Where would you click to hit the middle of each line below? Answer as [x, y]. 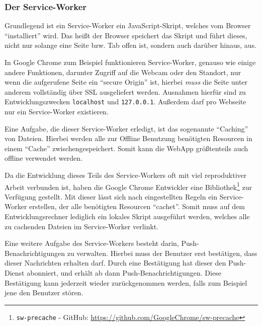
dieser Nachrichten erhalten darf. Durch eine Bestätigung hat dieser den [115, 263]
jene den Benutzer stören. [44, 292]
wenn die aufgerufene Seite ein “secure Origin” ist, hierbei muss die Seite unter [126, 82]
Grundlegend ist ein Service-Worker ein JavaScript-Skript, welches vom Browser [128, 25]
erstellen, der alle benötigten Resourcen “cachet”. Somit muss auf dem [137, 206]
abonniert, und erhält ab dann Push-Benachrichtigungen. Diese [124, 273]
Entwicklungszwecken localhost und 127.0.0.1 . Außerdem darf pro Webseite [125, 102]
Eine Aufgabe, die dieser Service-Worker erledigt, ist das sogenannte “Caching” [126, 128]
